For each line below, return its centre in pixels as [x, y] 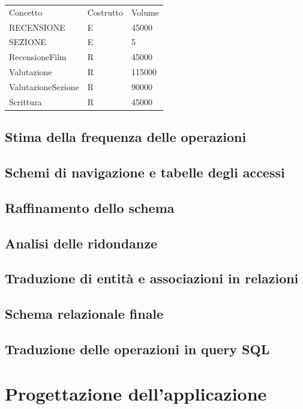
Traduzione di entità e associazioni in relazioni [152, 278]
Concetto [26, 12]
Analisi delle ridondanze [81, 243]
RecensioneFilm [38, 57]
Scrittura [25, 101]
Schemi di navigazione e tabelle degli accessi [145, 172]
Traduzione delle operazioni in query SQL [137, 349]
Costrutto [105, 12]
